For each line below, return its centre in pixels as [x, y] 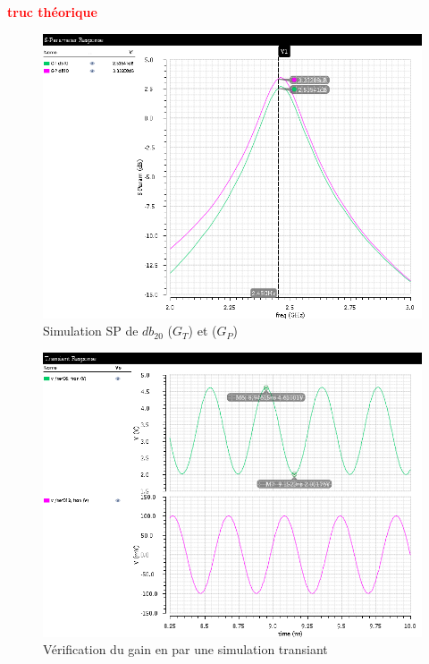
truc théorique [52, 12]
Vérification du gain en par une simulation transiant [185, 649]
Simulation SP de [91, 331]
